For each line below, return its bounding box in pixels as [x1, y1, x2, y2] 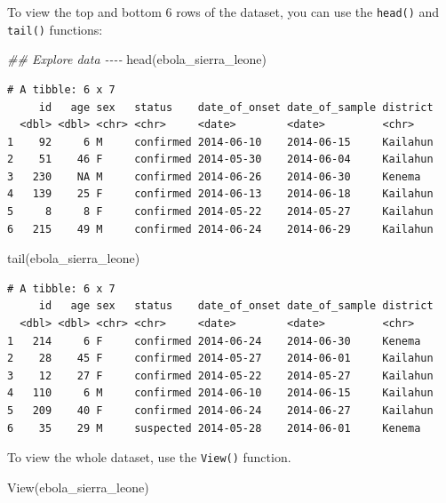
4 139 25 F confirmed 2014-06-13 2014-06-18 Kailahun [7, 188, 434, 201]
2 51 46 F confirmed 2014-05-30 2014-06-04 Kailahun [7, 153, 434, 166]
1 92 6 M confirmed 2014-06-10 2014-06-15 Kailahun [7, 135, 434, 148]
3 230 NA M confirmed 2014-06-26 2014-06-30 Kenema [7, 170, 421, 183]
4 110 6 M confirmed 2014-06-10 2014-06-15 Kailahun [7, 387, 434, 400]
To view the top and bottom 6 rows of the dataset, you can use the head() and [7, 3, 440, 20]
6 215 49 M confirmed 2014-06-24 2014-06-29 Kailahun [7, 222, 434, 236]
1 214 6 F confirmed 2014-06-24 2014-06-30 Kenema [7, 334, 421, 347]
